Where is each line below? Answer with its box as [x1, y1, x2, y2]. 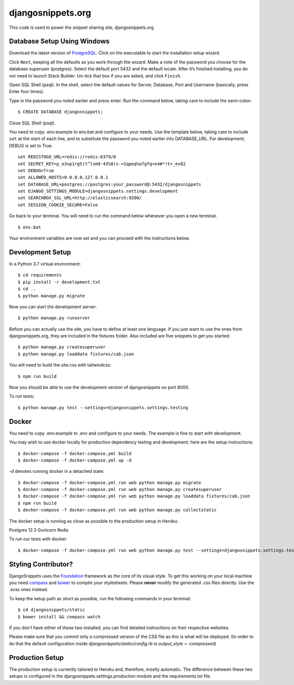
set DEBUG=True [18, 168, 54, 173]
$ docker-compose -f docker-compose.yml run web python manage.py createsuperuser [18, 487, 222, 492]
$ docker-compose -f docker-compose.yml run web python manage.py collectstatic [18, 507, 217, 513]
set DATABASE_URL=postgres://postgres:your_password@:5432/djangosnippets [18, 181, 201, 187]
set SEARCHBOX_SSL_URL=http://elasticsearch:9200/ [18, 195, 142, 201]
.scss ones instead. [9, 587, 49, 592]
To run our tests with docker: [9, 536, 68, 542]
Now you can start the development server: [9, 304, 97, 310]
